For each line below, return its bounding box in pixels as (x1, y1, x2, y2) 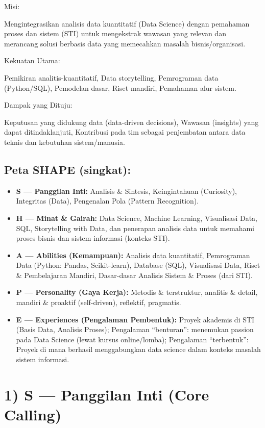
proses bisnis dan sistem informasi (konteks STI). (16, 233, 170, 243)
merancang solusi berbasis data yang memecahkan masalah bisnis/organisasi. (4, 38, 246, 48)
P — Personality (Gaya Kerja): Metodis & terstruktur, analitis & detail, (16, 287, 258, 297)
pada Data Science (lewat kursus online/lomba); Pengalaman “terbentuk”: (16, 334, 249, 344)
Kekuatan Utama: (4, 55, 60, 66)
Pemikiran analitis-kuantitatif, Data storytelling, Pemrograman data (4, 72, 219, 83)
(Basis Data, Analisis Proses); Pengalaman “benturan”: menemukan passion (16, 324, 254, 335)
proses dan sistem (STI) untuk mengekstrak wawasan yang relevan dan (4, 28, 226, 39)
